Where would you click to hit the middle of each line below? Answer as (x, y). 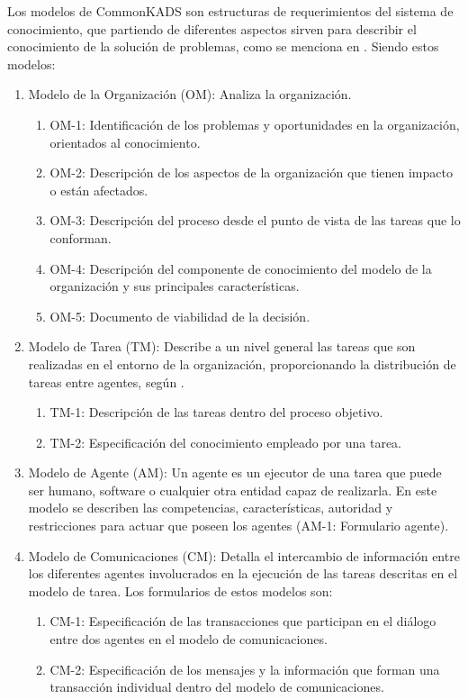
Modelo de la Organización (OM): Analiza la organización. (190, 94)
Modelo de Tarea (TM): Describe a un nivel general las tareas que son (222, 346)
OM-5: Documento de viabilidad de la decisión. (180, 316)
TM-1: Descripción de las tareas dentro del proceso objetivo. (216, 412)
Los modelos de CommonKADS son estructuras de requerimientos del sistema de (230, 11)
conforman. (81, 237)
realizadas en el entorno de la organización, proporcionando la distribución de (242, 363)
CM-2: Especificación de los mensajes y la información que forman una (245, 669)
